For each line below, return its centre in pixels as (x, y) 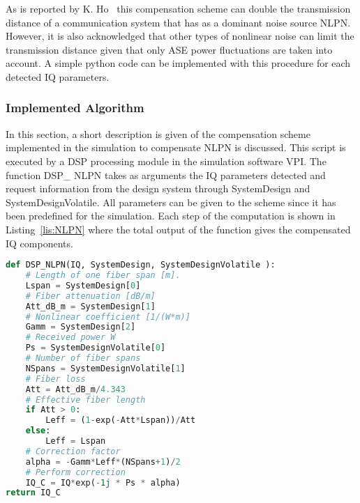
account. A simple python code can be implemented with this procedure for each (178, 63)
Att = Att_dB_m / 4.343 (75, 389)
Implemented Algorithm (75, 108)
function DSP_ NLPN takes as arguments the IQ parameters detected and (166, 175)
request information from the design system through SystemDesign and (158, 188)
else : (38, 431)
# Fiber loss (55, 379)
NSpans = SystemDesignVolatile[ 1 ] (105, 368)
